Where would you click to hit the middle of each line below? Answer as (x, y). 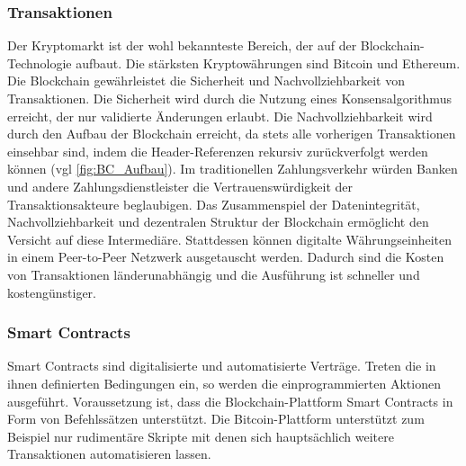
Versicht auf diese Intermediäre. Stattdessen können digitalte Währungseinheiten (230, 239)
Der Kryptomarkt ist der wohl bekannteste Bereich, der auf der (182, 45)
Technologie (40, 63)
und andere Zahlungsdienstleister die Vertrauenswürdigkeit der (180, 186)
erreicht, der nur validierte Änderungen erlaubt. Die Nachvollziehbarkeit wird (220, 116)
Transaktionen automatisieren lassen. (109, 454)
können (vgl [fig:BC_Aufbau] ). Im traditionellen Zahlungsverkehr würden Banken (233, 169)
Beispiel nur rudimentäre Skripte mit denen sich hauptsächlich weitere (201, 436)
